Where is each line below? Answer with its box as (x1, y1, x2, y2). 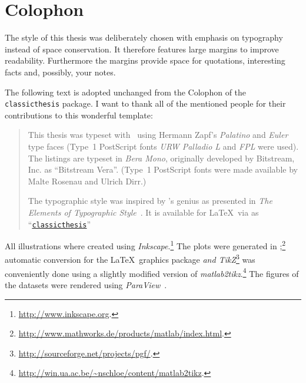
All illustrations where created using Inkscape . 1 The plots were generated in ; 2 (5, 238, 286, 252)
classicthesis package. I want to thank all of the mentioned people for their (5, 97, 286, 110)
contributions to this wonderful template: (5, 108, 153, 121)
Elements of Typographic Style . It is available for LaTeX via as (28, 206, 259, 218)
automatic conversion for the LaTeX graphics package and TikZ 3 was (5, 252, 255, 266)
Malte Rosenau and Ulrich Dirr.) (28, 174, 147, 187)
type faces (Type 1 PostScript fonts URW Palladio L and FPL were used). (28, 140, 299, 152)
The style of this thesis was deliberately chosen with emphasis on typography (5, 31, 283, 44)
